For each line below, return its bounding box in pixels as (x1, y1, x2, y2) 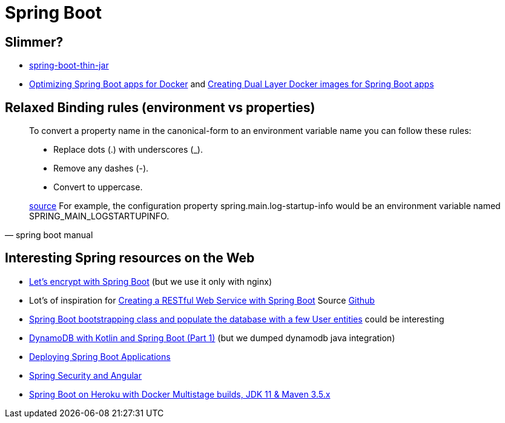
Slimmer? (5, 34, 64, 50)
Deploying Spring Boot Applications (29, 351, 171, 362)
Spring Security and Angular (29, 370, 142, 381)
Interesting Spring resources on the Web (5, 250, 255, 266)
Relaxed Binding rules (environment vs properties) (5, 99, 315, 115)
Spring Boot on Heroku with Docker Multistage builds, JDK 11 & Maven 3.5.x (29, 388, 331, 399)
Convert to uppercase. (53, 182, 143, 193)
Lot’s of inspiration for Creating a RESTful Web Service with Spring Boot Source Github (29, 295, 375, 305)
